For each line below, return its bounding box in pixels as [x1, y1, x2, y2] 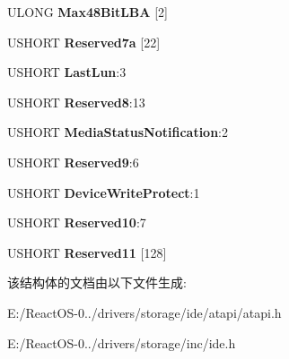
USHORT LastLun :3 [7, 63, 127, 81]
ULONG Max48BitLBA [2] [7, 3, 168, 21]
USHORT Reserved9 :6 [7, 152, 139, 171]
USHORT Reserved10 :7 [7, 213, 146, 232]
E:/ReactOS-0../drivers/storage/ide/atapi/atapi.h [7, 303, 282, 321]
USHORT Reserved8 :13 [7, 92, 145, 111]
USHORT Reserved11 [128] [7, 243, 167, 261]
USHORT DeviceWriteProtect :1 [7, 183, 200, 201]
